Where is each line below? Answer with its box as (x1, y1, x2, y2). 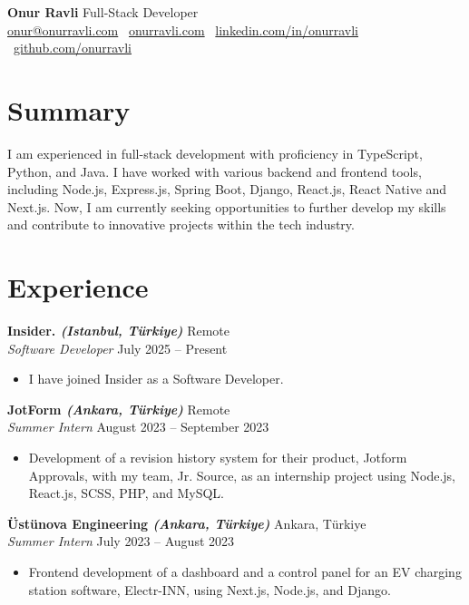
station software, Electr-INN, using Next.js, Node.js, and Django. (28, 580, 391, 599)
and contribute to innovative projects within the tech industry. (7, 215, 355, 234)
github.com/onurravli (14, 38, 132, 57)
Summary (7, 91, 131, 128)
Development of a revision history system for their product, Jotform (28, 447, 407, 466)
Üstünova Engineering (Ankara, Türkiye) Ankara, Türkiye (7, 513, 366, 532)
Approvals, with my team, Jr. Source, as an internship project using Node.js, (28, 465, 455, 484)
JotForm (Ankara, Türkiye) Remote (7, 399, 230, 418)
